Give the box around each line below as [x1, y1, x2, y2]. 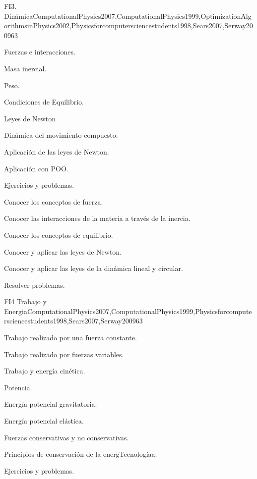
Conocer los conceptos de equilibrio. [4, 229, 113, 240]
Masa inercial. [4, 63, 47, 73]
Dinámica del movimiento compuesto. [4, 130, 118, 140]
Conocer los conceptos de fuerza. [4, 196, 103, 207]
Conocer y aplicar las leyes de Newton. [4, 246, 122, 257]
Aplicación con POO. [4, 163, 68, 173]
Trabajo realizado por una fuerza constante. [4, 332, 137, 343]
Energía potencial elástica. [4, 416, 84, 426]
